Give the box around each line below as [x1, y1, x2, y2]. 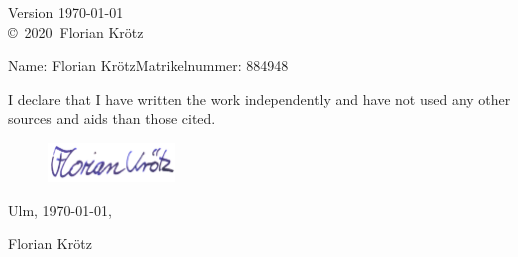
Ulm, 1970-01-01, [8, 199, 112, 220]
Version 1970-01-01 [8, 2, 124, 22]
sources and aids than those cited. [8, 108, 216, 129]
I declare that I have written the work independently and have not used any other [8, 88, 511, 109]
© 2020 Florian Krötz [8, 21, 144, 42]
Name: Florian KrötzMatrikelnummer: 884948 [8, 55, 289, 76]
